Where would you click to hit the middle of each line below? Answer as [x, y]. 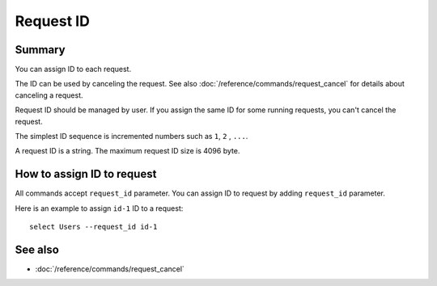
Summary [40, 50]
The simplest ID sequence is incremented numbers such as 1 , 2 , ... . [132, 137]
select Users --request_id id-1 [93, 227]
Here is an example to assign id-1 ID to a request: [99, 208]
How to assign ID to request [86, 174]
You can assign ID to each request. [73, 69]
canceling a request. [49, 95]
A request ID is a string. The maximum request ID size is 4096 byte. [127, 151]
